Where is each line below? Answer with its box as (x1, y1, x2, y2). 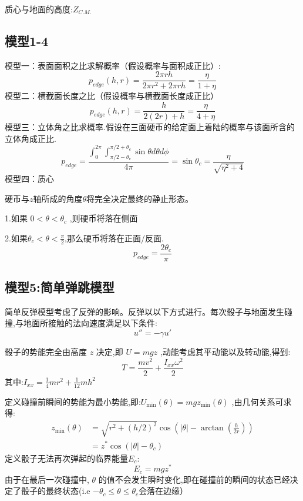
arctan (200, 424, 224, 433)
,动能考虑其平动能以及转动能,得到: (160, 346, 291, 358)
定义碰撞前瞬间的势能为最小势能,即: (5, 395, 141, 407)
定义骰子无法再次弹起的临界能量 (5, 452, 128, 464)
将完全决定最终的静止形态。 (86, 192, 194, 204)
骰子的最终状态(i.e (21, 485, 90, 497)
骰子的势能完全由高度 (5, 346, 87, 358)
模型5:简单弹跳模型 (5, 278, 115, 296)
